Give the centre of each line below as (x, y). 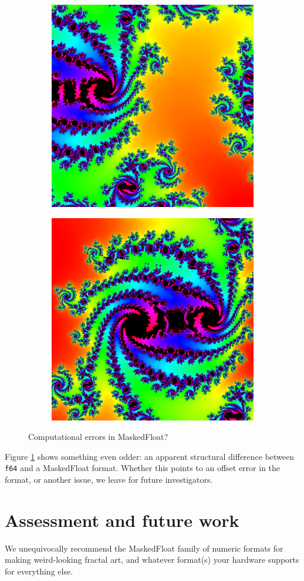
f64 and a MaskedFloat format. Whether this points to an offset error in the (143, 468)
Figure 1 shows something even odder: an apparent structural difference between (150, 456)
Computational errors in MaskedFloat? (98, 437)
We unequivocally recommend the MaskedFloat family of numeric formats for (144, 548)
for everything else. (39, 571)
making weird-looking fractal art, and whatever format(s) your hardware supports (152, 560)
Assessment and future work (122, 520)
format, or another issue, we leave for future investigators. (109, 480)
